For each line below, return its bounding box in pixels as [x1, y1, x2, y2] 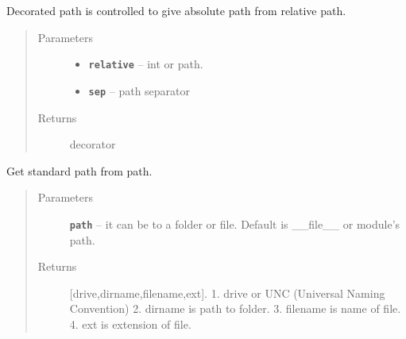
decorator [69, 136, 116, 152]
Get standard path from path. [6, 162, 153, 179]
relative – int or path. [88, 56, 203, 72]
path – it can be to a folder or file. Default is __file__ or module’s [69, 215, 400, 232]
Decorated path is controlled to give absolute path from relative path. [6, 2, 346, 18]
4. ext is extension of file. [69, 315, 191, 332]
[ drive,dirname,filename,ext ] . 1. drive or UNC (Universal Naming [69, 284, 385, 301]
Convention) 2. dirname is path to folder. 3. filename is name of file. [69, 300, 401, 317]
